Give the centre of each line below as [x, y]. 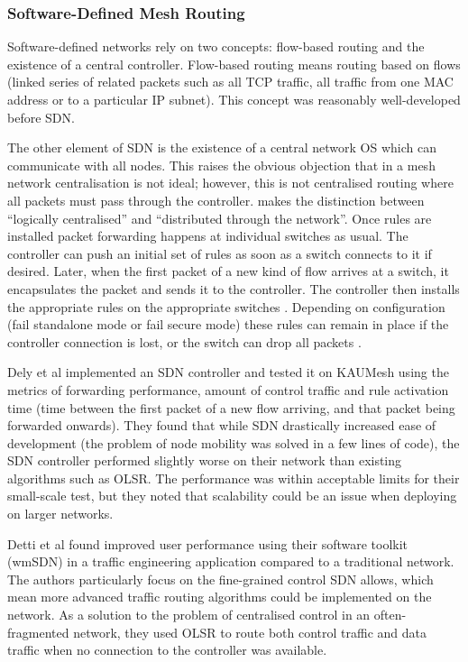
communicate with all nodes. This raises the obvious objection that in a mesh [221, 165]
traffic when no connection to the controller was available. [167, 650]
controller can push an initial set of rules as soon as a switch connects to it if [220, 253]
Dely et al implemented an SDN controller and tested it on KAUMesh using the [228, 372]
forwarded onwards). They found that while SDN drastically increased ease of [222, 425]
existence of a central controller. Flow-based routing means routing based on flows [234, 64]
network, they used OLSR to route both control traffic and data [250, 632]
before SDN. [41, 117]
